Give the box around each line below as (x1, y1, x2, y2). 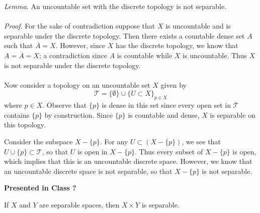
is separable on (210, 109, 255, 120)
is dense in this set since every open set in (102, 100, 231, 110)
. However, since (55, 40, 106, 51)
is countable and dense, (128, 109, 200, 120)
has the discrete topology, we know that (116, 40, 238, 51)
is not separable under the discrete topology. (4, 60, 141, 70)
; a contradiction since (39, 50, 107, 60)
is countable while (117, 50, 172, 60)
